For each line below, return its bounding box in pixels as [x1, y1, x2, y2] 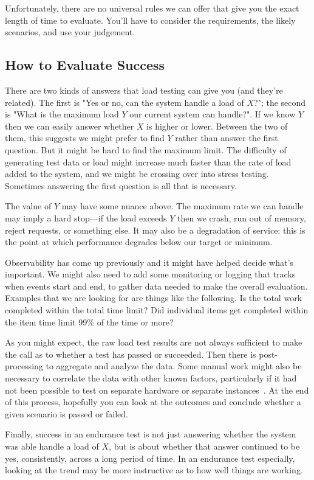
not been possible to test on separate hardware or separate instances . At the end [5, 383, 309, 396]
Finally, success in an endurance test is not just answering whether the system [5, 428, 296, 440]
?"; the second [254, 96, 306, 108]
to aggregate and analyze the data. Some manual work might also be [46, 360, 302, 372]
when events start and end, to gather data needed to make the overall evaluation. [5, 279, 308, 292]
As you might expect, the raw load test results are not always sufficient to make [5, 336, 302, 349]
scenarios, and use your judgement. [5, 26, 135, 38]
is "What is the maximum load [5, 108, 119, 120]
